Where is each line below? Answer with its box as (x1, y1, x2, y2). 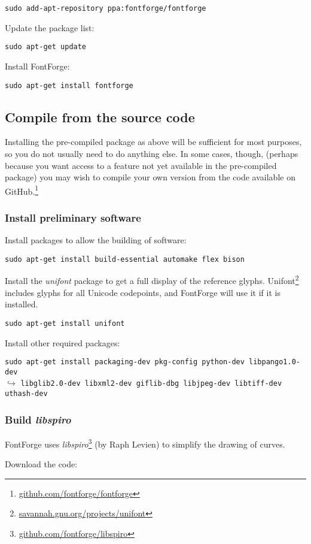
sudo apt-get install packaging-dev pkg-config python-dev (5, 358, 245, 367)
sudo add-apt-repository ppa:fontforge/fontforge (5, 4, 206, 13)
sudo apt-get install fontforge (5, 81, 133, 90)
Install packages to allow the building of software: (5, 234, 187, 246)
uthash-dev (5, 389, 48, 398)
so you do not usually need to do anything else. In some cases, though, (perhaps (5, 147, 298, 159)
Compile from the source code (5, 107, 195, 126)
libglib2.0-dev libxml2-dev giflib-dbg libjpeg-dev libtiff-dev (20, 379, 282, 388)
